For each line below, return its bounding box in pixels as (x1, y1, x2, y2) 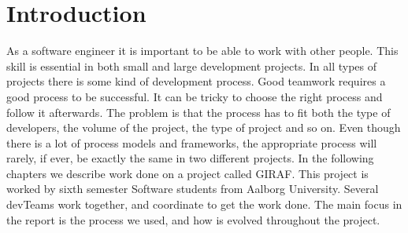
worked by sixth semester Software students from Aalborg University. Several (6, 180, 379, 197)
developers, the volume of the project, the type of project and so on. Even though (6, 119, 401, 136)
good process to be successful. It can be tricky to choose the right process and (6, 88, 383, 104)
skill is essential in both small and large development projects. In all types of (6, 57, 376, 74)
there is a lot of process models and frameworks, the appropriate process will (6, 134, 377, 151)
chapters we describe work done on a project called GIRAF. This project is (6, 165, 369, 181)
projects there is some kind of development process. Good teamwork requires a (6, 73, 386, 89)
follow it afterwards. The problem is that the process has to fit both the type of (6, 104, 391, 120)
